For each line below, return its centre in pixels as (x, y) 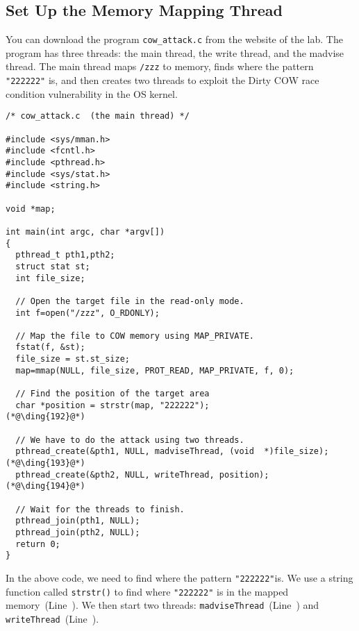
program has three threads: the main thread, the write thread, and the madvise (175, 52)
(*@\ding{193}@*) (45, 463)
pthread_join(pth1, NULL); (78, 521)
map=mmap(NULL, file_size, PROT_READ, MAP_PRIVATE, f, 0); (155, 370)
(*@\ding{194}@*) (45, 486)
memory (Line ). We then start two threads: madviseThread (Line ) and (162, 605)
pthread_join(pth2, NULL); (78, 532)
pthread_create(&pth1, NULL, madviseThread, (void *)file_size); (172, 452)
